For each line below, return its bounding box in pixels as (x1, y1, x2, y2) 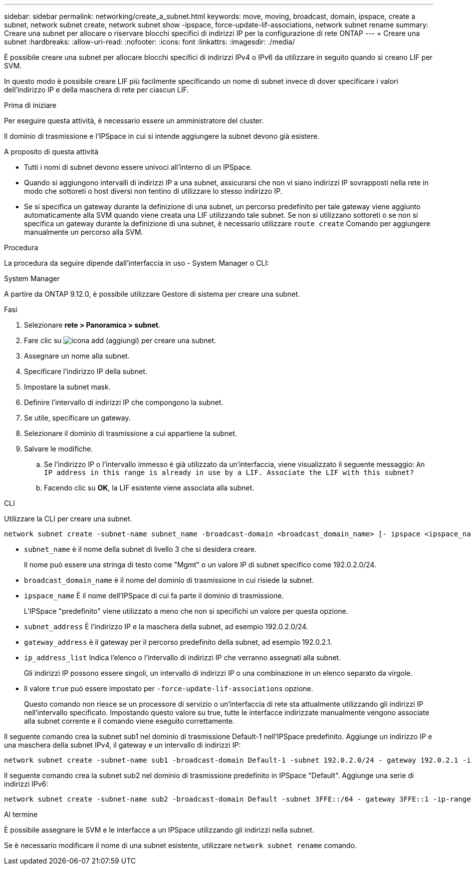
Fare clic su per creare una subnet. (24, 336, 217, 345)
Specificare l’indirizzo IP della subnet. (24, 367, 148, 376)
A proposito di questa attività (4, 147, 99, 156)
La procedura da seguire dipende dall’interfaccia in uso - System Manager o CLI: (4, 259, 269, 267)
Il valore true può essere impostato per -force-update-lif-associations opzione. (24, 684, 313, 693)
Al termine (4, 810, 38, 819)
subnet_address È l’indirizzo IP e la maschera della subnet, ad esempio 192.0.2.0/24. (24, 622, 308, 631)
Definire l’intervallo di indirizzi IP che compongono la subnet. (24, 398, 224, 407)
